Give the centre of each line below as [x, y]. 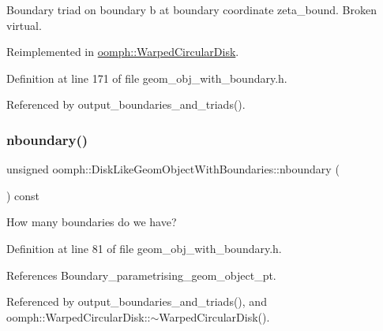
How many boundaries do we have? [92, 222]
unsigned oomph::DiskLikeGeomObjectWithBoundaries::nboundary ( [173, 169]
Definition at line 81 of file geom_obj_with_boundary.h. [144, 248]
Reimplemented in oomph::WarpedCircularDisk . [123, 52]
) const [23, 195]
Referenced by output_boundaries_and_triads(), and [137, 301]
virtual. [24, 25]
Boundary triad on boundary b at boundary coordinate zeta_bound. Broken [191, 9]
